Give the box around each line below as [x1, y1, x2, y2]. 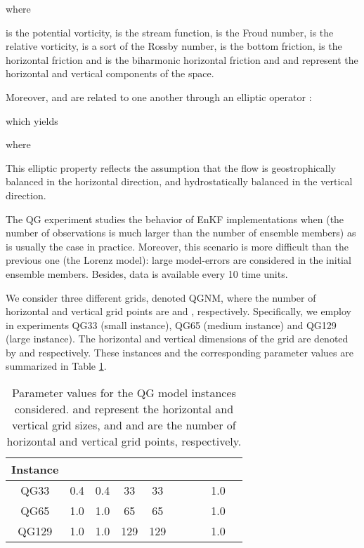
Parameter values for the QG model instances [11, 385, 236, 401]
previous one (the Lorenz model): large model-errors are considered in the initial [6, 253, 351, 267]
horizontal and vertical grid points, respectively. [6, 433, 242, 450]
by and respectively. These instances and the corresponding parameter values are [6, 345, 353, 359]
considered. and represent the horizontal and [14, 401, 234, 417]
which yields [6, 113, 58, 128]
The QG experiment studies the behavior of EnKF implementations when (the [6, 211, 344, 226]
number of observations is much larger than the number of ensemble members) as [6, 225, 356, 240]
